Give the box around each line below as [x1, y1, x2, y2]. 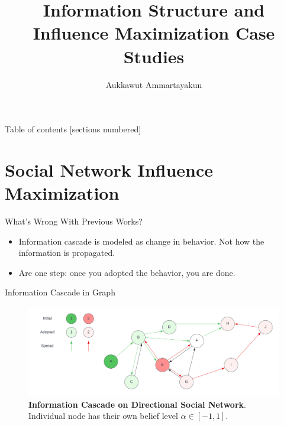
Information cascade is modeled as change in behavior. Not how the [18, 235, 264, 247]
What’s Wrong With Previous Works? [5, 215, 143, 227]
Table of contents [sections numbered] [5, 123, 141, 135]
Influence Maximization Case [33, 21, 275, 45]
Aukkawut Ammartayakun [105, 78, 202, 90]
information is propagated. [18, 246, 115, 259]
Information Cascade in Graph [5, 286, 115, 298]
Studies [123, 44, 185, 68]
